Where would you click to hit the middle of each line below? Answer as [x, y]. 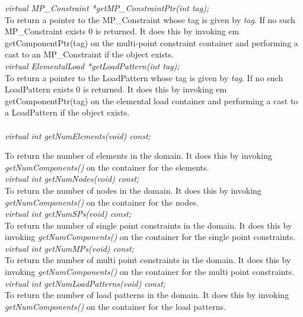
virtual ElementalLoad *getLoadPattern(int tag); [92, 65]
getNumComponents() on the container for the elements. [107, 167]
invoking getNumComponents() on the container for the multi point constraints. [150, 272]
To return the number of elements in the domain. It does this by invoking [138, 156]
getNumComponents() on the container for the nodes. [102, 202]
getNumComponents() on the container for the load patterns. [115, 306]
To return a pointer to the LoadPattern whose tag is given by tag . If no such [144, 77]
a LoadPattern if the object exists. [67, 112]
